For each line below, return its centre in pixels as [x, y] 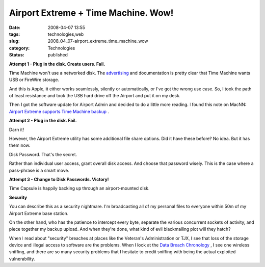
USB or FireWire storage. [34, 80]
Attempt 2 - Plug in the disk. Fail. [43, 121]
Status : [17, 55]
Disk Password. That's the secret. [43, 154]
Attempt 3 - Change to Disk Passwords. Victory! [59, 179]
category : [19, 48]
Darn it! [16, 130]
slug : [14, 41]
